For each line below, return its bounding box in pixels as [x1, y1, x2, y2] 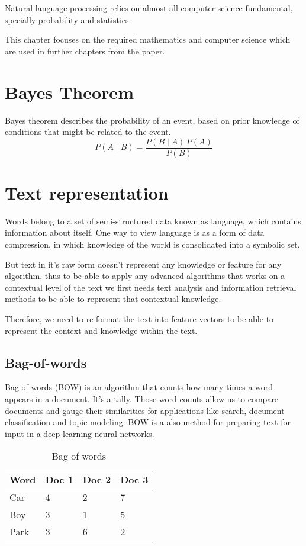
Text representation [5, 180, 169, 204]
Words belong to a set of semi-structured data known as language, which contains [5, 214, 301, 227]
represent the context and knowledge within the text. [5, 324, 198, 336]
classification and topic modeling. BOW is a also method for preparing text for [5, 416, 291, 428]
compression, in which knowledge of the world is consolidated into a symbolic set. [5, 238, 300, 250]
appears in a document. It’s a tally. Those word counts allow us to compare [5, 393, 279, 405]
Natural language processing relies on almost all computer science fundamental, [5, 2, 293, 14]
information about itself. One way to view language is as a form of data [5, 226, 265, 239]
